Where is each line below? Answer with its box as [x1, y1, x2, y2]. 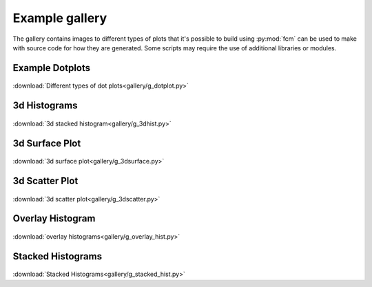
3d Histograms [12, 100, 78, 112]
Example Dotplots [12, 62, 91, 74]
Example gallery [12, 10, 107, 26]
